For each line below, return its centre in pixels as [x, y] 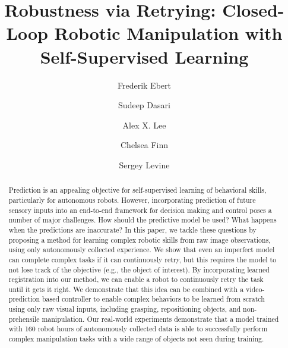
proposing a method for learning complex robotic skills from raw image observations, [140, 239]
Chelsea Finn [144, 145]
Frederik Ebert [144, 85]
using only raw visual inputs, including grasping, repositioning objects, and [125, 309]
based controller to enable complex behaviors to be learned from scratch [153, 299]
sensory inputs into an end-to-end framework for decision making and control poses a [140, 210]
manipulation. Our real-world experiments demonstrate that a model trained [160, 319]
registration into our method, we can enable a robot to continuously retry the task [136, 279]
